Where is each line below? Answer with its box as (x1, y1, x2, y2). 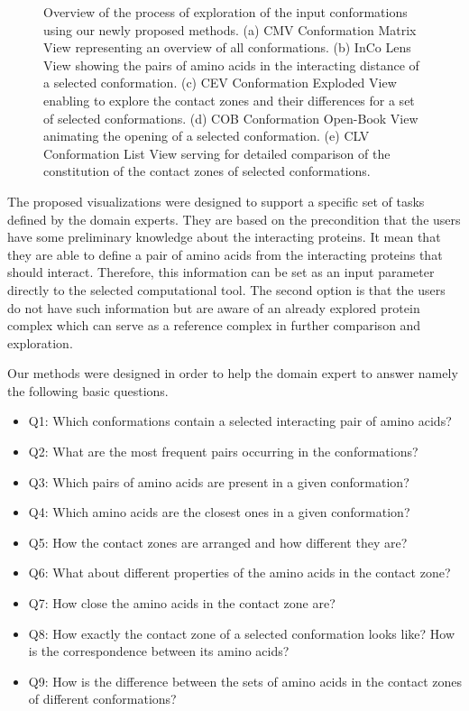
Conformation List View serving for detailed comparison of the (43, 143, 391, 162)
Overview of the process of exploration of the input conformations (43, 3, 408, 21)
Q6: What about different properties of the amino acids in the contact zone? (28, 563, 451, 582)
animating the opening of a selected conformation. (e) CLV (43, 126, 370, 145)
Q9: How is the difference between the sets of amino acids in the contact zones (28, 671, 463, 690)
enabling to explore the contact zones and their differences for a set (43, 90, 415, 109)
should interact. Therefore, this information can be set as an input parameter (7, 263, 435, 282)
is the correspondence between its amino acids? (28, 642, 290, 660)
